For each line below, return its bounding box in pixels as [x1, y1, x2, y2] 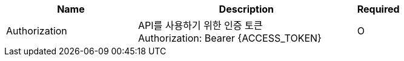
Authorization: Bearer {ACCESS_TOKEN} [137, 32, 322, 44]
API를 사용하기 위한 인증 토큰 [137, 19, 263, 31]
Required [357, 3, 400, 15]
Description [219, 3, 274, 15]
